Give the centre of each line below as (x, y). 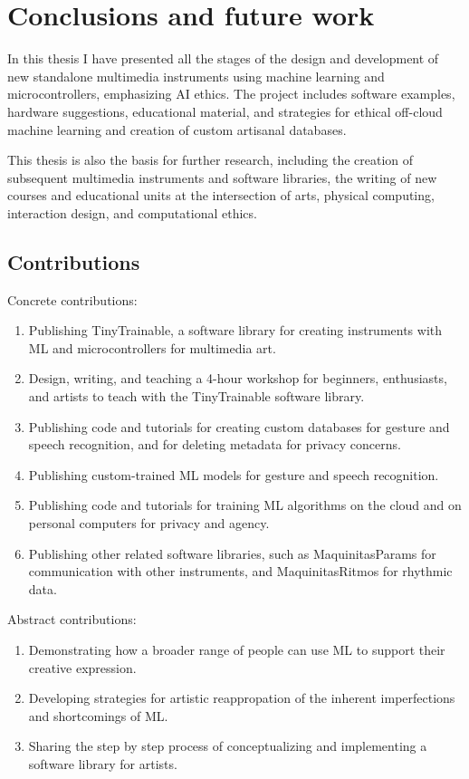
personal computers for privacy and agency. (149, 523)
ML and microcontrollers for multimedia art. (152, 347)
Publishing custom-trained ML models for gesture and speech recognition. (234, 474)
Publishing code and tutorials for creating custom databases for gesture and (239, 426)
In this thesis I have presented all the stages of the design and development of (223, 58)
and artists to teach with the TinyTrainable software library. (196, 396)
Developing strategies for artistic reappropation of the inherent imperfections (242, 698)
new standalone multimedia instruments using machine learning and (196, 76)
